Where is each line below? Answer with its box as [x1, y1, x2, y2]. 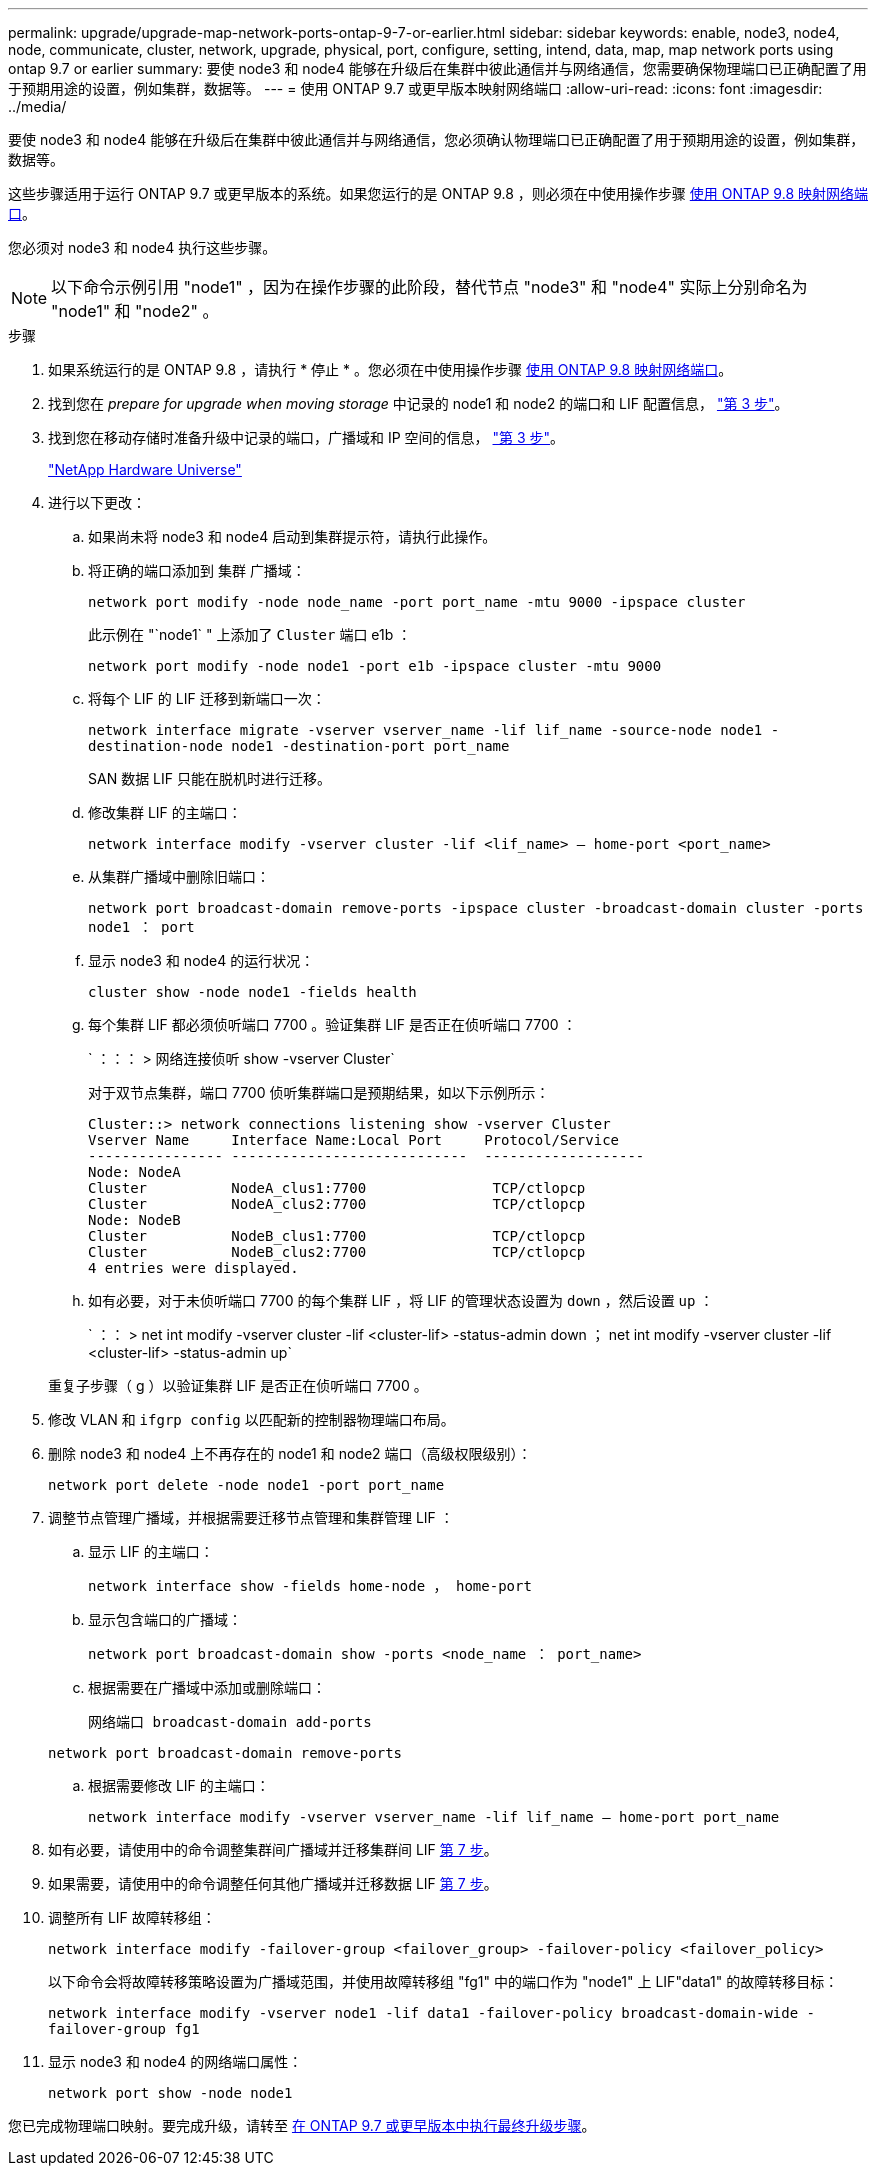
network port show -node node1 [48, 2085, 293, 2101]
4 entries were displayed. [88, 1260, 299, 1276]
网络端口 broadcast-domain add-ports [88, 1714, 372, 1730]
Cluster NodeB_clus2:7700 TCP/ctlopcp [88, 1244, 586, 1260]
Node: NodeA [88, 1164, 181, 1180]
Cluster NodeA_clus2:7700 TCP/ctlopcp [88, 1196, 586, 1212]
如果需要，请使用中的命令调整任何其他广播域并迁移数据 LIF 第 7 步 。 [48, 1875, 498, 1892]
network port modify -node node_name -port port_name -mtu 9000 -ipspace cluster [88, 594, 746, 610]
